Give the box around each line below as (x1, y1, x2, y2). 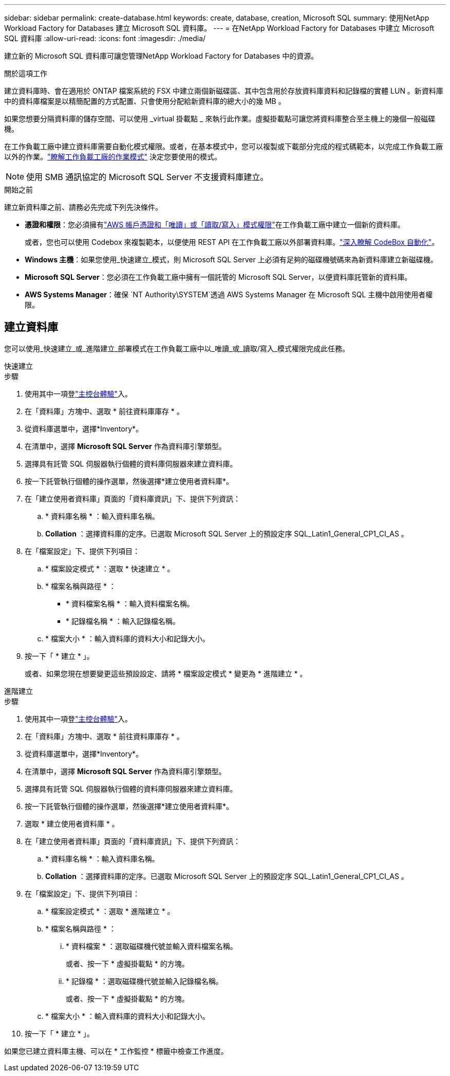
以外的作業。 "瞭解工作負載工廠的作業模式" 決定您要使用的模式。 (4, 152, 221, 161)
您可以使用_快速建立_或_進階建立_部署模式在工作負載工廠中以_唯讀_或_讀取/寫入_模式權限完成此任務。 (4, 344, 350, 353)
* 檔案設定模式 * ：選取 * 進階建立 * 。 (45, 906, 175, 916)
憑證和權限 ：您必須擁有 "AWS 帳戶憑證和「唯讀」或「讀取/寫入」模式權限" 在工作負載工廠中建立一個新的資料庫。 (25, 220, 405, 229)
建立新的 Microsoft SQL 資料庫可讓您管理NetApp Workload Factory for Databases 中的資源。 (4, 51, 318, 60)
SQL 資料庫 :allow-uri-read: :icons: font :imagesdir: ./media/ (4, 34, 206, 43)
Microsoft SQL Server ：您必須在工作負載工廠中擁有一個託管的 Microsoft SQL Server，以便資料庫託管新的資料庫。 (25, 273, 412, 281)
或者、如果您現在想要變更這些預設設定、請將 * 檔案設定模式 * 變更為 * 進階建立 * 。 (25, 669, 307, 678)
